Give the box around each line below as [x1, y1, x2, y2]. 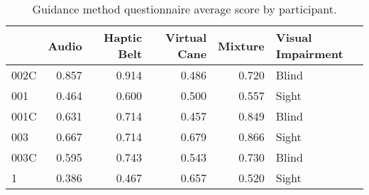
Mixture [218, 37, 265, 54]
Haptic [104, 29, 143, 45]
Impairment [275, 45, 343, 62]
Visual [275, 29, 312, 45]
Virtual [165, 29, 207, 45]
